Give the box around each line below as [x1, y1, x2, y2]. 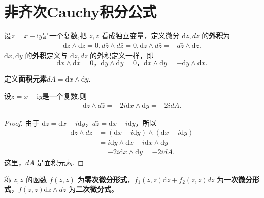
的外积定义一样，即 [90, 50, 154, 60]
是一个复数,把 [42, 30, 87, 41]
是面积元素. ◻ [37, 157, 84, 168]
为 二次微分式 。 [68, 184, 118, 194]
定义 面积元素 [4, 73, 47, 84]
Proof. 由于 [4, 117, 40, 128]
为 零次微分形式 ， [77, 174, 135, 184]
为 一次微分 [217, 174, 253, 184]
